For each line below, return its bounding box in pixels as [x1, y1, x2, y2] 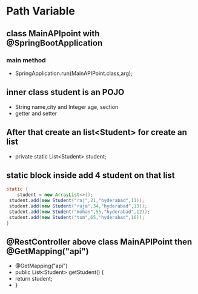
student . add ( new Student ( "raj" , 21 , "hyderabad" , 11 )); [8, 198, 145, 204]
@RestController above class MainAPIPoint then [6, 237, 193, 247]
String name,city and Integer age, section [15, 103, 119, 110]
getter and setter [15, 109, 58, 117]
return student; [15, 275, 53, 283]
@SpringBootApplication [6, 38, 103, 48]
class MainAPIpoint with [6, 28, 100, 39]
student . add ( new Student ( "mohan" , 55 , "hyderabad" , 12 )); [8, 209, 150, 215]
